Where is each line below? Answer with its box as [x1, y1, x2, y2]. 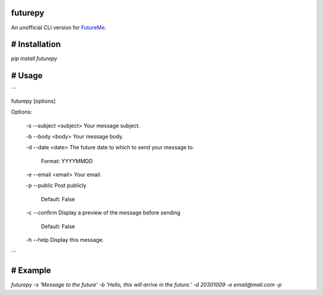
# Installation [11, 39, 61, 50]
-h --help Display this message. [26, 236, 104, 244]
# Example [11, 266, 51, 276]
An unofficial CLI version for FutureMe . [11, 24, 107, 31]
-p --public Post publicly [26, 182, 87, 189]
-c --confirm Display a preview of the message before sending [26, 209, 181, 216]
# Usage [11, 70, 43, 81]
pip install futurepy [11, 55, 57, 62]
